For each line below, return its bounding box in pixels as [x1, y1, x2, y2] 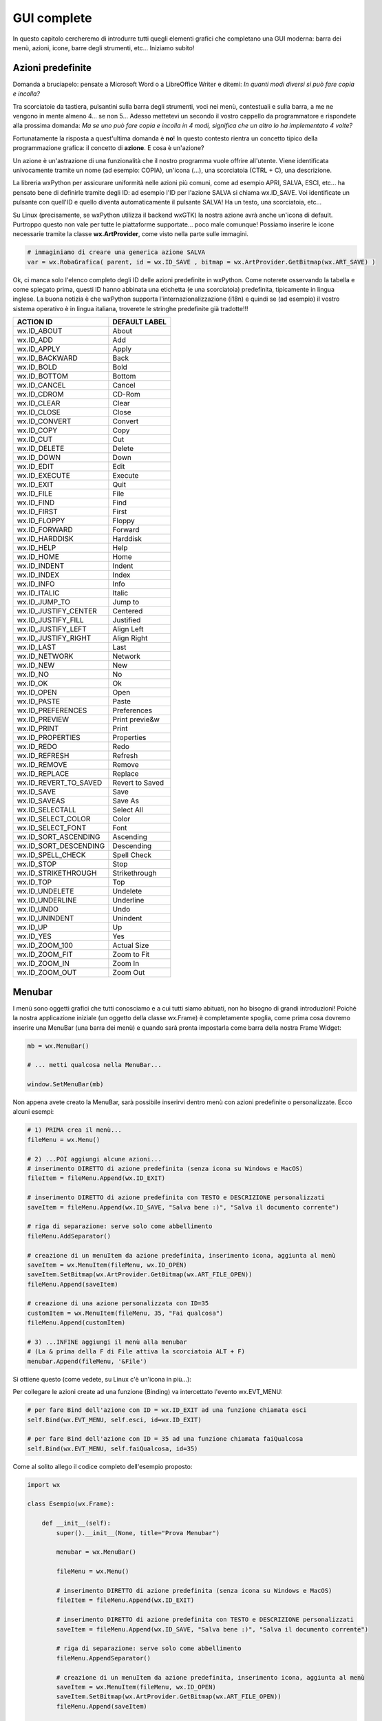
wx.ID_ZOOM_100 [17, 940, 74, 950]
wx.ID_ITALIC [17, 589, 60, 598]
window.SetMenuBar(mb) [27, 1081, 104, 1088]
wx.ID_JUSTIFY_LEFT [17, 624, 87, 634]
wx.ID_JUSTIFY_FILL [17, 615, 84, 625]
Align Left [112, 624, 144, 634]
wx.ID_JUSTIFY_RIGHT [17, 633, 92, 643]
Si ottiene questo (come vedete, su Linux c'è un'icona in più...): [12, 1375, 192, 1383]
